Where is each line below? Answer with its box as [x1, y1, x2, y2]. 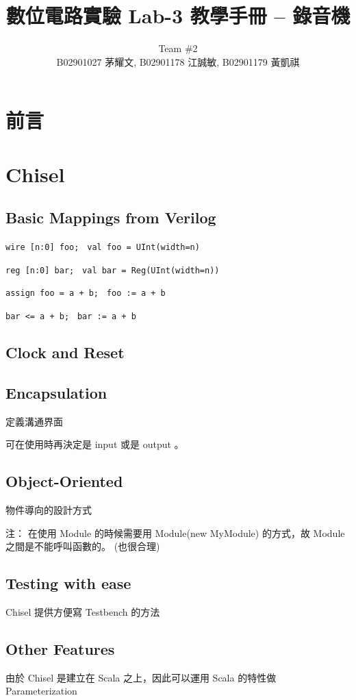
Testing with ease [5, 573, 131, 594]
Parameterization [5, 684, 77, 698]
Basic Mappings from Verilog [5, 207, 216, 228]
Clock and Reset [5, 342, 125, 363]
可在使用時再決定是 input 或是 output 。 [5, 437, 184, 451]
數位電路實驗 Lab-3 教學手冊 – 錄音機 [5, 1, 351, 29]
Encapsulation [5, 382, 107, 403]
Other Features [5, 638, 115, 660]
